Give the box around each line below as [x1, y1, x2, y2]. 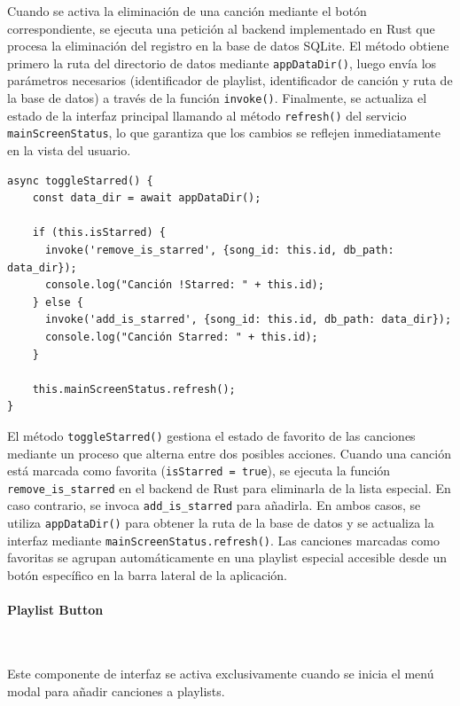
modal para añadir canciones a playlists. [7, 681, 225, 700]
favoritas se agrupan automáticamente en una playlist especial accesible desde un [7, 548, 447, 567]
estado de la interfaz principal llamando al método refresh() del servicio [7, 106, 407, 124]
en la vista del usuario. [7, 141, 131, 159]
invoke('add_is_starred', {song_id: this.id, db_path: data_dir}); [44, 313, 452, 326]
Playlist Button [7, 600, 104, 619]
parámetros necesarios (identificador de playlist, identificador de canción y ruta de [7, 71, 453, 90]
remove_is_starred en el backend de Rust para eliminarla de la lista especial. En [7, 478, 451, 497]
